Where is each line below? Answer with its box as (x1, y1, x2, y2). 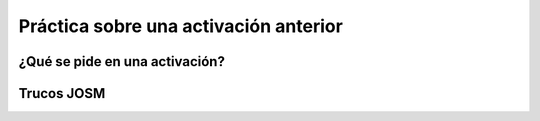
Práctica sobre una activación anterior (18, 15, 344, 37)
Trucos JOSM (18, 85, 106, 102)
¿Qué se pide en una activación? (18, 53, 225, 70)
